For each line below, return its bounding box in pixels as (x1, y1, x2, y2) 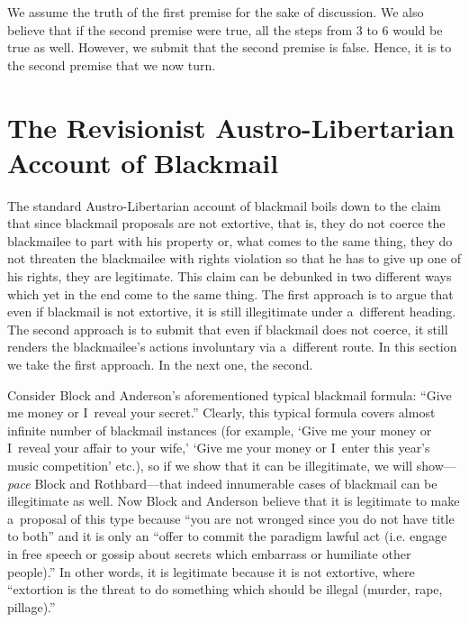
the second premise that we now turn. (7, 55, 216, 74)
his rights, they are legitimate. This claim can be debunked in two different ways (7, 267, 452, 286)
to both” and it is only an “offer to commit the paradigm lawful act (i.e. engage (7, 527, 447, 545)
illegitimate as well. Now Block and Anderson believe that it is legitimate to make (7, 491, 460, 510)
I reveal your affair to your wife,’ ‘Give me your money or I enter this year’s (7, 438, 430, 457)
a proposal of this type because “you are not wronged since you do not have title (7, 508, 455, 527)
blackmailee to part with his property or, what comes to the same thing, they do (7, 231, 453, 250)
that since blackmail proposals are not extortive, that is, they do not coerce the (7, 214, 446, 233)
